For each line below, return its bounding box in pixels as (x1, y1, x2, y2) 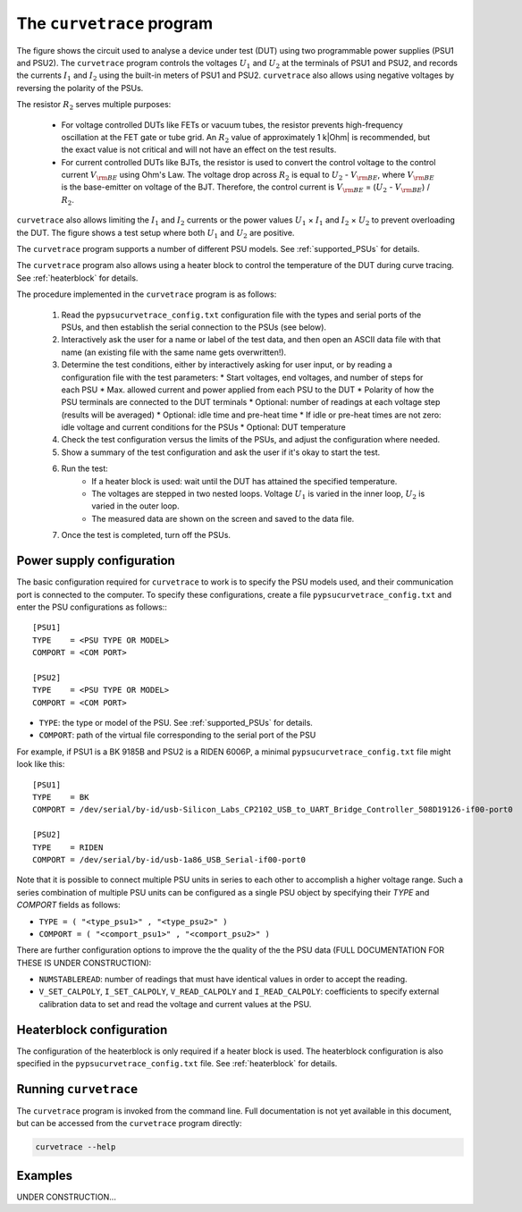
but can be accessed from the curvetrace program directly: (16, 1118, 242, 1129)
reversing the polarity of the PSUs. (16, 82, 144, 93)
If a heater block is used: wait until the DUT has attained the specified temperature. (91, 476, 398, 486)
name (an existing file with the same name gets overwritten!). (61, 347, 287, 358)
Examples (16, 1167, 73, 1183)
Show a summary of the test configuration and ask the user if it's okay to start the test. (61, 447, 381, 458)
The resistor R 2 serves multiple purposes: (16, 99, 172, 112)
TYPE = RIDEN (32, 842, 104, 853)
